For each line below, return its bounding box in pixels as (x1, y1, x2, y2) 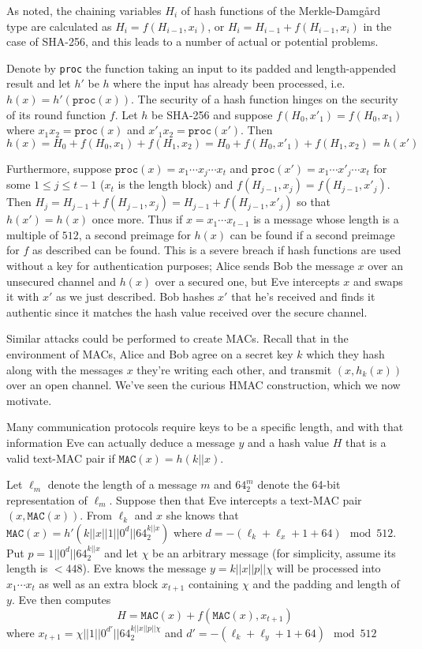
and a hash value (247, 433, 330, 450)
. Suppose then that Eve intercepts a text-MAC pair (109, 491, 362, 508)
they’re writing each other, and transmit (136, 361, 332, 377)
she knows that (166, 507, 239, 523)
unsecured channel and (6, 272, 116, 289)
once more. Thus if (91, 211, 183, 227)
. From (80, 507, 112, 523)
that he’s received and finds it (231, 288, 375, 305)
